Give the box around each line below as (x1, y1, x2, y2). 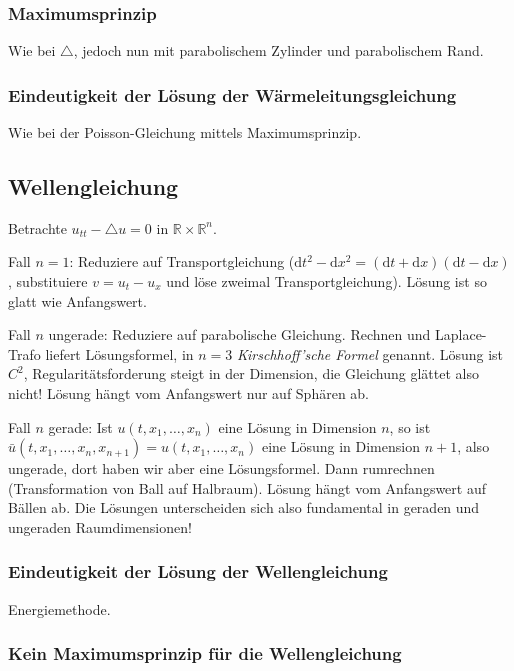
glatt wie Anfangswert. (8, 290, 147, 311)
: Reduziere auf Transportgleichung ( (69, 251, 295, 272)
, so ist (389, 416, 431, 437)
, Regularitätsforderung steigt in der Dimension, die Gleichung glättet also (23, 363, 479, 384)
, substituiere (8, 271, 88, 292)
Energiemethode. (8, 598, 111, 619)
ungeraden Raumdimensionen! (8, 516, 192, 537)
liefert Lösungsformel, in (45, 343, 194, 364)
